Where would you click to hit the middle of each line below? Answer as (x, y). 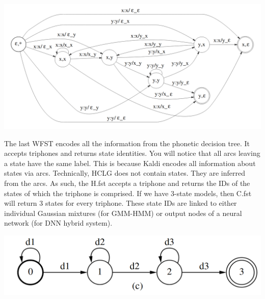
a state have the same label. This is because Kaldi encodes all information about (130, 163)
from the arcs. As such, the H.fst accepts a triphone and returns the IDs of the (127, 183)
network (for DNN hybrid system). (58, 223)
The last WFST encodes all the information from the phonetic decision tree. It (127, 143)
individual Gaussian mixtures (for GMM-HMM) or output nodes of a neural (123, 213)
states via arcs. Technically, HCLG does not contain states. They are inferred (125, 173)
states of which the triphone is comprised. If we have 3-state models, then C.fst (128, 193)
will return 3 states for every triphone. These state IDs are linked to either (121, 203)
